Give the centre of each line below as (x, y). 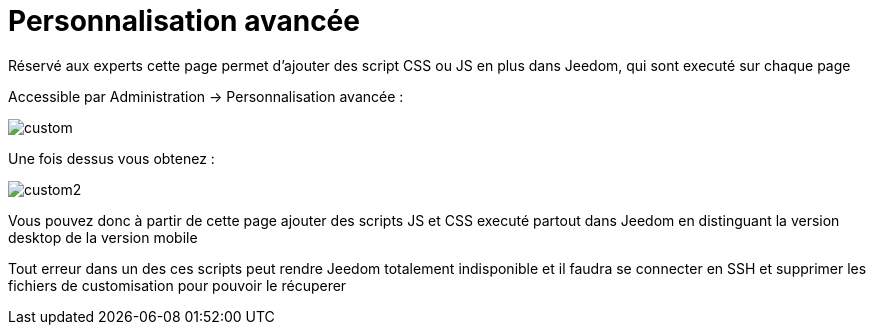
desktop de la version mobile (103, 237)
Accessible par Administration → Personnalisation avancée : (206, 96)
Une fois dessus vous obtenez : (111, 158)
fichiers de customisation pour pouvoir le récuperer (177, 285)
